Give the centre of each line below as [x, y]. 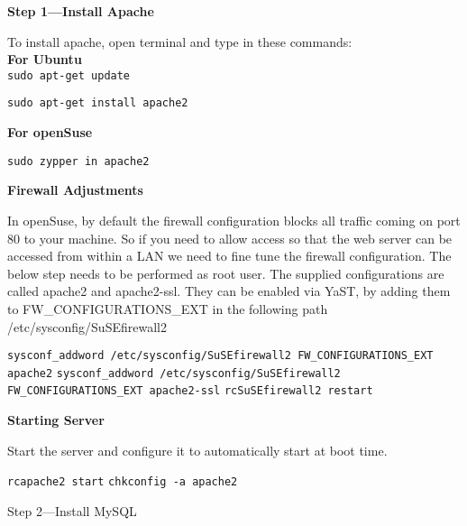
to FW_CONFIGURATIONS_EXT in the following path [168, 308]
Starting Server [56, 420]
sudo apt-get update [69, 75]
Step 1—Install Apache [81, 11]
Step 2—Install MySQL [72, 510]
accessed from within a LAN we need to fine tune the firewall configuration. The [229, 256]
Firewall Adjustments [75, 190]
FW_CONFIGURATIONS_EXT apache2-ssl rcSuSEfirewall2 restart [190, 391]
